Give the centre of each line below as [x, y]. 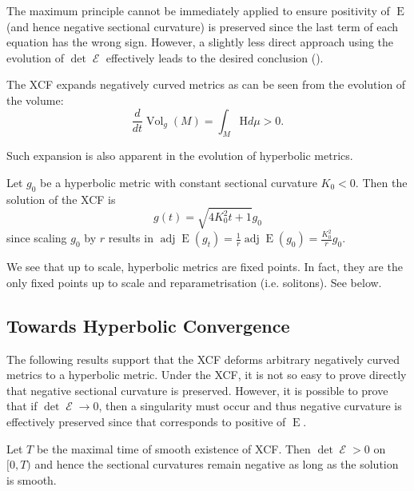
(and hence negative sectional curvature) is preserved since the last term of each [203, 26]
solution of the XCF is [61, 199]
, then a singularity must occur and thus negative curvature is [250, 406]
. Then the [381, 182]
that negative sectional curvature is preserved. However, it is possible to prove [197, 390]
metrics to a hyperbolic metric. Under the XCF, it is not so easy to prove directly [207, 375]
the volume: [35, 100]
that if [22, 406]
